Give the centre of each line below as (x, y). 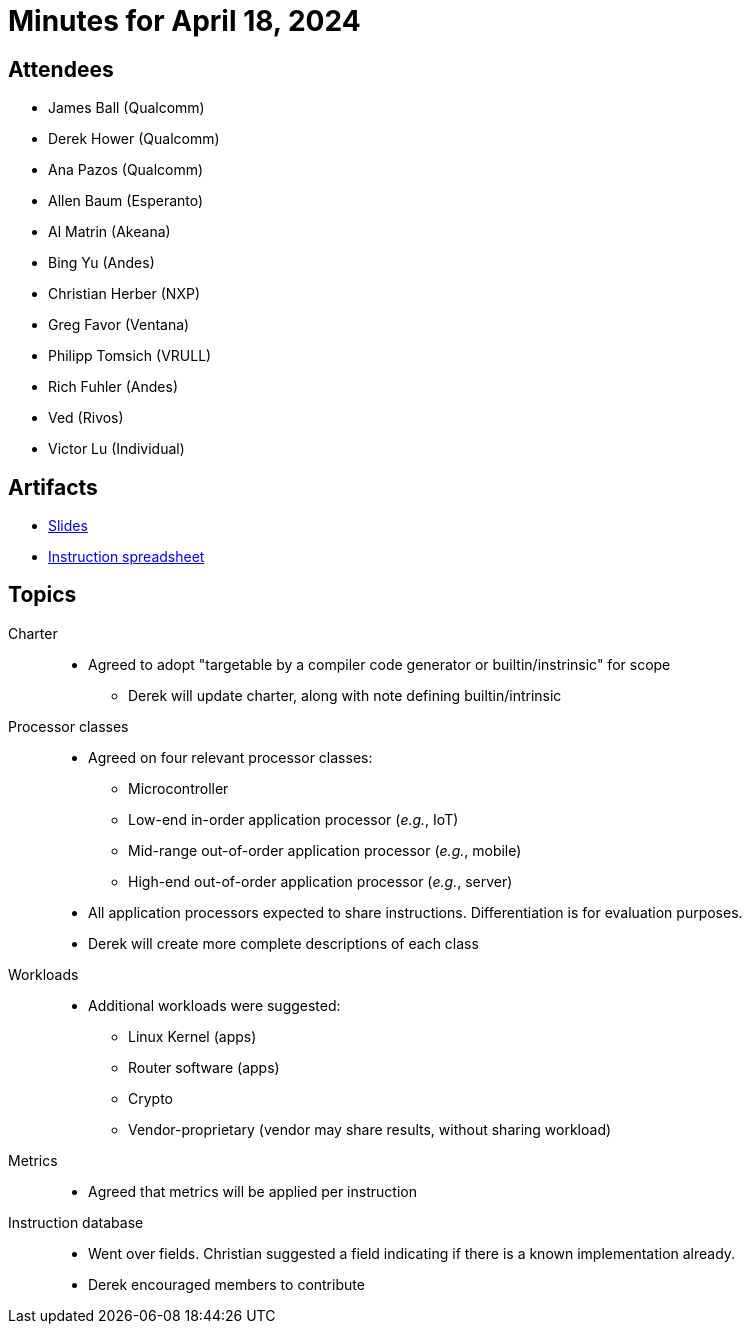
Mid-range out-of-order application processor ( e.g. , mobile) (325, 850)
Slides (68, 526)
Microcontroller (178, 788)
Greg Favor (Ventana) (119, 325)
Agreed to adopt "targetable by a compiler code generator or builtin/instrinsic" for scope (379, 664)
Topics (42, 595)
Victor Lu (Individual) (116, 449)
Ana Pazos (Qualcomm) (126, 170)
